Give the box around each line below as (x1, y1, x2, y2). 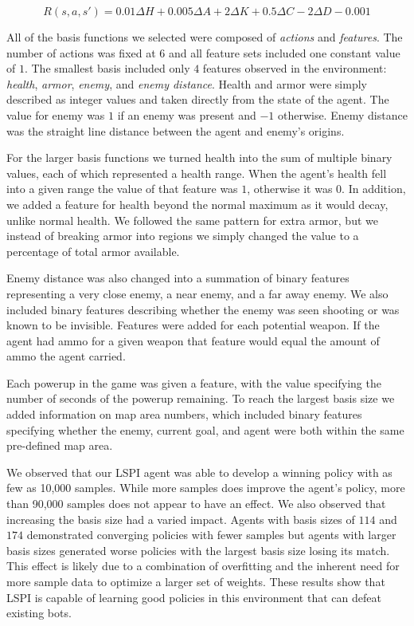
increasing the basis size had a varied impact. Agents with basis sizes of (6, 510, 355, 527)
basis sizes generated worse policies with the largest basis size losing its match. (6, 541, 390, 558)
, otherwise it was (247, 180, 333, 197)
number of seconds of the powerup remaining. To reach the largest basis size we (6, 390, 395, 407)
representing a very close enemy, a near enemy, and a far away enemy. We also (6, 285, 389, 301)
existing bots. (6, 604, 72, 621)
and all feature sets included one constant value (168, 44, 400, 61)
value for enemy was (6, 106, 105, 123)
